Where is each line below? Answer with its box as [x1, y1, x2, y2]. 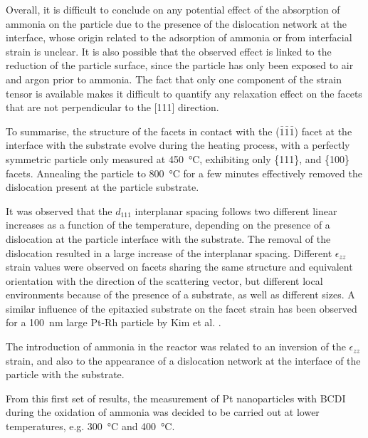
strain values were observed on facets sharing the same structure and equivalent [6, 259, 353, 274]
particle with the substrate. [6, 367, 125, 382]
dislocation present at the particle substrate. [6, 179, 199, 194]
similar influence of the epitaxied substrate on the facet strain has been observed [6, 301, 357, 316]
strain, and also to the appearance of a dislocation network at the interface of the [6, 353, 361, 367]
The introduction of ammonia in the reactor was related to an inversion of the [6, 339, 346, 354]
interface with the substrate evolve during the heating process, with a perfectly [6, 137, 350, 152]
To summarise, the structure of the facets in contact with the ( [6, 123, 280, 138]
